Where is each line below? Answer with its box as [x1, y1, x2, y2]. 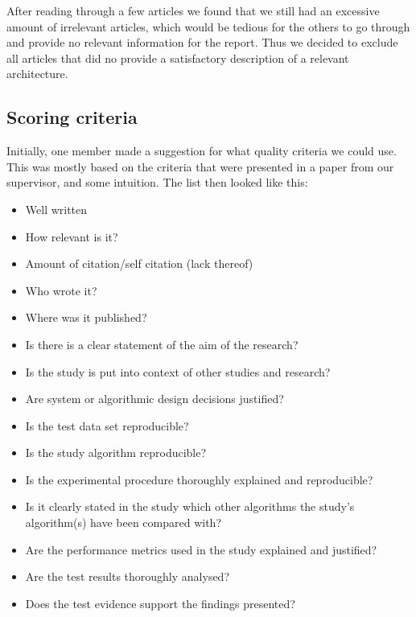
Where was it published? [25, 309, 147, 326]
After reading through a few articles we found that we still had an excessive [6, 2, 380, 19]
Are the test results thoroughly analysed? [25, 568, 229, 585]
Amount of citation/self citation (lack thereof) [25, 255, 253, 272]
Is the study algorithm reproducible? [25, 444, 207, 461]
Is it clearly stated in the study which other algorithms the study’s [25, 498, 355, 515]
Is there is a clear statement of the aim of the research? [25, 335, 299, 352]
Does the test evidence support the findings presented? [25, 594, 295, 611]
